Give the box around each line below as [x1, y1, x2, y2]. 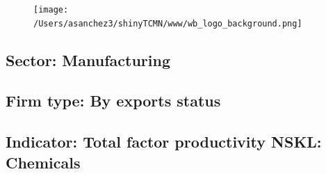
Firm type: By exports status [6, 90, 221, 111]
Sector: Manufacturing [6, 49, 171, 70]
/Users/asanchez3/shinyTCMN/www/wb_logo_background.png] [33, 18, 302, 29]
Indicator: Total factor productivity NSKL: [6, 131, 322, 152]
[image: [33, 5, 69, 15]
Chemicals [6, 151, 81, 173]
